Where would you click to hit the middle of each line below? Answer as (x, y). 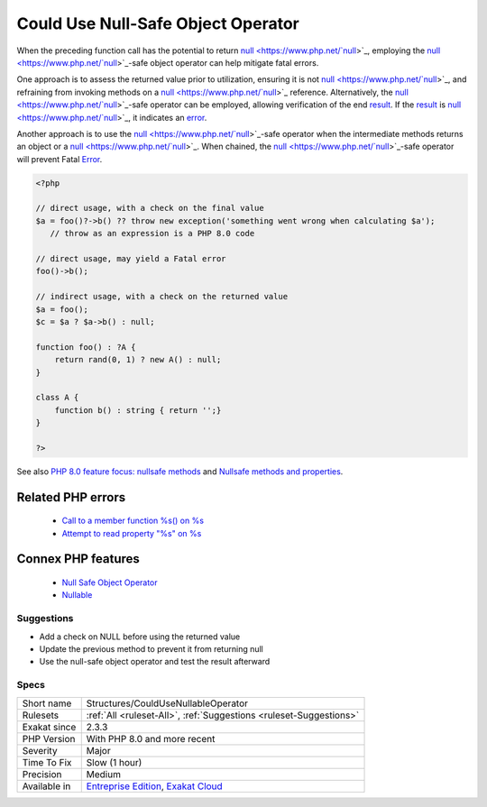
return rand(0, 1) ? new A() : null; (138, 360)
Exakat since (49, 727)
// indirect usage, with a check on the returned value (162, 297)
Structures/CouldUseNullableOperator (167, 703)
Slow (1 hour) (114, 762)
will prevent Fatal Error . (60, 159)
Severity (40, 750)
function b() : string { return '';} (138, 410)
